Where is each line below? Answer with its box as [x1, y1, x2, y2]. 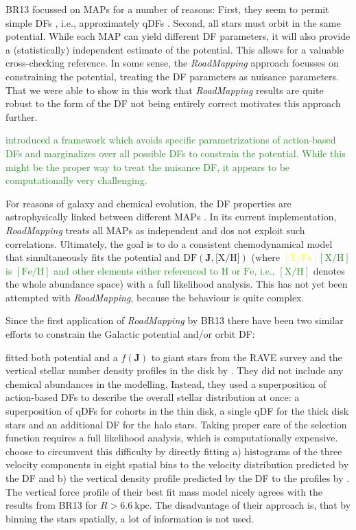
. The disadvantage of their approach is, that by [149, 498, 351, 512]
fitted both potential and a [5, 349, 118, 364]
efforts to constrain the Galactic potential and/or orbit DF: [5, 327, 255, 341]
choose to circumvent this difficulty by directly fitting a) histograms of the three [5, 443, 342, 458]
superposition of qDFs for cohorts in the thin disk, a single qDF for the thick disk [5, 404, 349, 418]
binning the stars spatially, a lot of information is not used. [5, 511, 254, 525]
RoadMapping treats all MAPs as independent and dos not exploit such [5, 222, 305, 237]
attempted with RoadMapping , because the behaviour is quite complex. [5, 290, 305, 304]
